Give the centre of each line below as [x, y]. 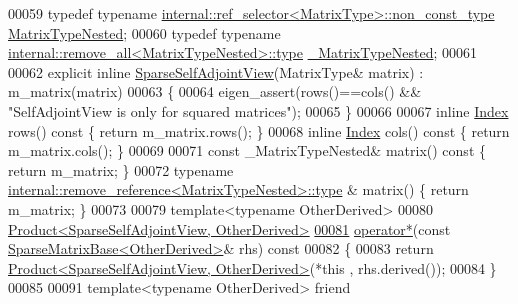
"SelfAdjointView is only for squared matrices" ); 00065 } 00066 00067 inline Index [258, 110]
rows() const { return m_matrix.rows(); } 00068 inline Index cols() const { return [259, 130]
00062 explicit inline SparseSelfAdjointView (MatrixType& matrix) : [216, 71]
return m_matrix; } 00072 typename [121, 169]
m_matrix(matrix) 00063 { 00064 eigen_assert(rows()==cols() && [215, 91]
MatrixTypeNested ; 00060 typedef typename [144, 32]
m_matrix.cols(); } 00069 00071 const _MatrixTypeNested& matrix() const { [247, 150]
